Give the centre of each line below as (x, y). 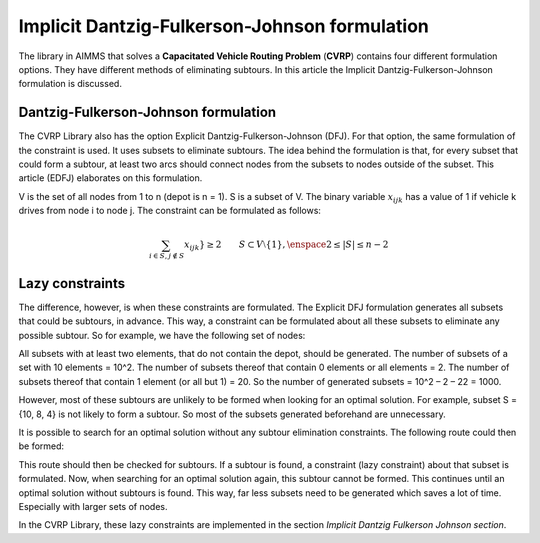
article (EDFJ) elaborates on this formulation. (110, 178)
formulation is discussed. (70, 84)
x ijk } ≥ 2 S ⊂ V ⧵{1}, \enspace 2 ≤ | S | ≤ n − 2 (286, 246)
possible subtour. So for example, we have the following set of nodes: (162, 335)
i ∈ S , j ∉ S (166, 256)
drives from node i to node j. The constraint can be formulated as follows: (170, 211)
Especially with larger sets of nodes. (93, 506)
